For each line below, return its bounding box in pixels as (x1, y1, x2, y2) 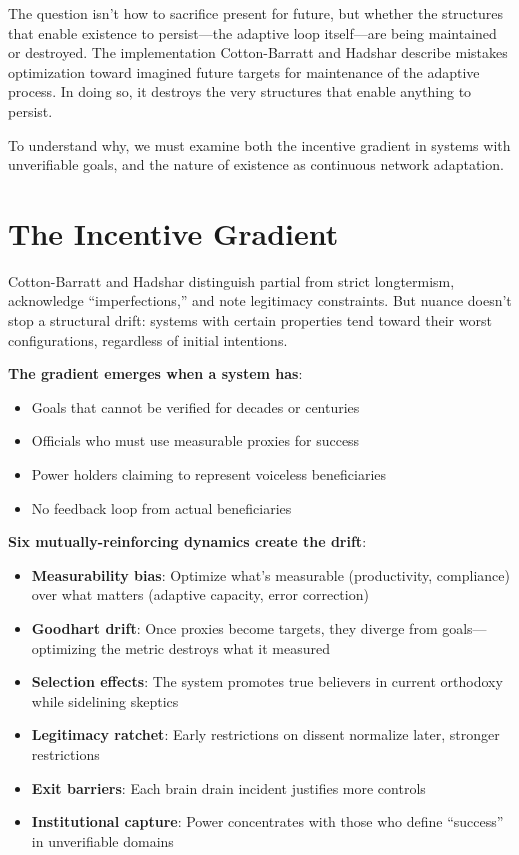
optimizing (31, 637, 97, 658)
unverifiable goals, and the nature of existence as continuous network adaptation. (8, 154, 504, 175)
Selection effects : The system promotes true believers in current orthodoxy (31, 671, 503, 692)
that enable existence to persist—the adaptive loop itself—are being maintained (8, 22, 497, 43)
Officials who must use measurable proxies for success (31, 430, 360, 451)
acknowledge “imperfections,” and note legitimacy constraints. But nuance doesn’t (8, 290, 512, 311)
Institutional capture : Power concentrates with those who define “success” (31, 811, 504, 832)
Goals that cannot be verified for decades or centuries (31, 396, 360, 417)
